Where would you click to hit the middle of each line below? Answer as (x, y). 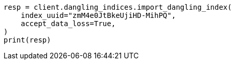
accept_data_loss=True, (68, 24)
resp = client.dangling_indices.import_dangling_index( (118, 7)
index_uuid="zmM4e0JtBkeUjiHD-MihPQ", (98, 15)
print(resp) (27, 40)
